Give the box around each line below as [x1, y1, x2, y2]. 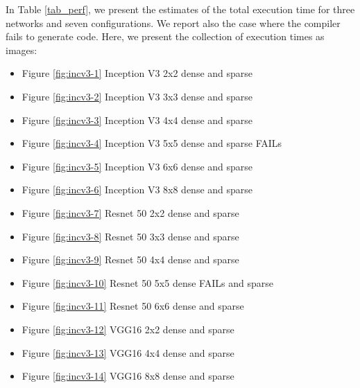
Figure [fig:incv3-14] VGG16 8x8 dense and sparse [22, 369, 234, 383]
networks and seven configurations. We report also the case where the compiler [6, 15, 341, 30]
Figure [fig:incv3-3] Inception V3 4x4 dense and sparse [22, 112, 253, 127]
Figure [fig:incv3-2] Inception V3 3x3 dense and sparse [22, 89, 253, 103]
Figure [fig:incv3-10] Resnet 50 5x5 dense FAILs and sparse [22, 275, 273, 290]
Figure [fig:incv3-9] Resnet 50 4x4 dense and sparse [22, 252, 239, 267]
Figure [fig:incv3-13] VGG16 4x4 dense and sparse [22, 345, 234, 360]
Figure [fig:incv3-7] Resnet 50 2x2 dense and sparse [22, 205, 239, 220]
